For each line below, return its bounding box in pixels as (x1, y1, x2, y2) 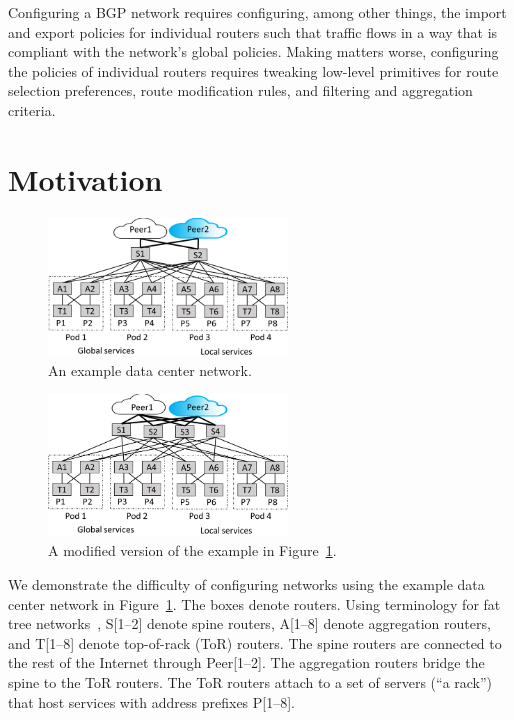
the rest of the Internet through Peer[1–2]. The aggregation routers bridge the (8, 652, 485, 673)
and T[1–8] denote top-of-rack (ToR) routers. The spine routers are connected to (8, 632, 502, 653)
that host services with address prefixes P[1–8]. (8, 691, 295, 712)
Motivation (8, 158, 163, 199)
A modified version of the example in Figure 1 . (48, 540, 337, 561)
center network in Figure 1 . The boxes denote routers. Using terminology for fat (8, 593, 501, 614)
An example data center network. (48, 359, 252, 380)
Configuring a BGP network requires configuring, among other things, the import (8, 2, 507, 22)
